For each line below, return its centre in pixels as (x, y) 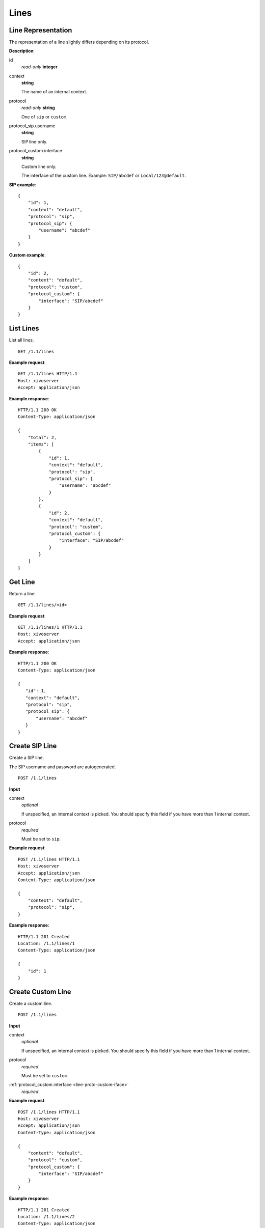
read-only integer (40, 67)
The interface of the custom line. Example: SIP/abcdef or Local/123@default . (104, 176)
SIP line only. (34, 141)
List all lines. (22, 340)
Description (21, 51)
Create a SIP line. (26, 758)
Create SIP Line (33, 746)
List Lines (24, 328)
